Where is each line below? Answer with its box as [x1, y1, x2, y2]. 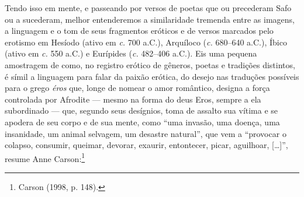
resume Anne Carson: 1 [5, 150, 85, 164]
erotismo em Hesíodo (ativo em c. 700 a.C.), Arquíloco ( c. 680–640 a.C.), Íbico [5, 36, 287, 48]
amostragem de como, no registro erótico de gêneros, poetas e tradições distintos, [5, 58, 295, 71]
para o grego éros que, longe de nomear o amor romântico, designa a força [5, 82, 270, 94]
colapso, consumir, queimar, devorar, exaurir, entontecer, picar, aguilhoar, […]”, [5, 139, 288, 151]
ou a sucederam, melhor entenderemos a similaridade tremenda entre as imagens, [5, 13, 295, 25]
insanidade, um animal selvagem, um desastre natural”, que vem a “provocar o [5, 127, 286, 139]
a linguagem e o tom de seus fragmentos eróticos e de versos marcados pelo [5, 24, 274, 37]
